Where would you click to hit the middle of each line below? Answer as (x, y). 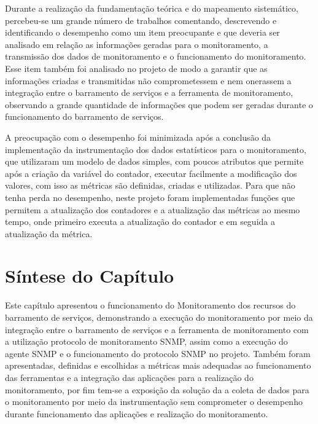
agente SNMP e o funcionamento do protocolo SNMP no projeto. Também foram (158, 353)
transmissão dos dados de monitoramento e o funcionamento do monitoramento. (156, 56)
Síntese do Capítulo (90, 276)
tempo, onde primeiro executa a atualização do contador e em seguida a (140, 222)
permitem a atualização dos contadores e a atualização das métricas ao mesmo (153, 209)
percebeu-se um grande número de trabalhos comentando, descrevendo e (141, 20)
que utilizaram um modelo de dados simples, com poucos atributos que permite (154, 161)
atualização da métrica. (49, 233)
